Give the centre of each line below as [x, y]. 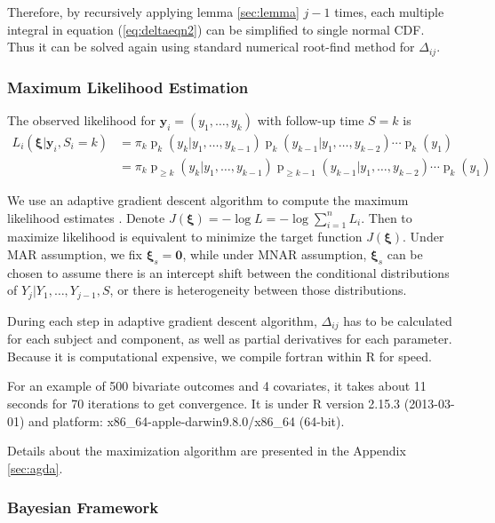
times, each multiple [389, 12]
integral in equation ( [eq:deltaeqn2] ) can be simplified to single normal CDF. [216, 29]
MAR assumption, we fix [75, 254]
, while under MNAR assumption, [275, 254]
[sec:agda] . [35, 468]
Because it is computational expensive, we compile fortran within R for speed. [220, 356]
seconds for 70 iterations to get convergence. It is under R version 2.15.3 [204, 403]
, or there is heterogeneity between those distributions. [258, 290]
